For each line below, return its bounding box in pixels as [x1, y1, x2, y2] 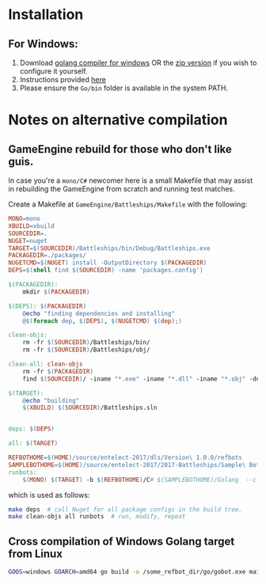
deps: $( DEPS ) [8, 425, 55, 433]
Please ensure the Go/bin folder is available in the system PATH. [19, 83, 228, 93]
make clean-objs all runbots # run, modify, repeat [8, 513, 186, 521]
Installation [8, 6, 84, 24]
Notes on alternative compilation [8, 111, 228, 129]
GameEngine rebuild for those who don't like [8, 142, 232, 156]
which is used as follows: [8, 490, 90, 499]
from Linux [8, 547, 63, 560]
